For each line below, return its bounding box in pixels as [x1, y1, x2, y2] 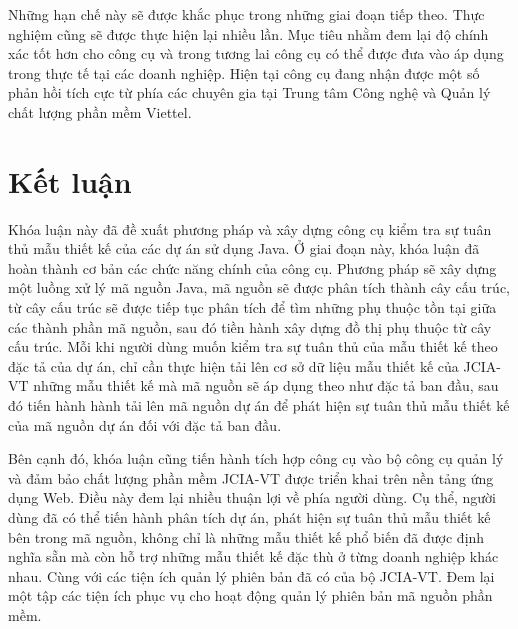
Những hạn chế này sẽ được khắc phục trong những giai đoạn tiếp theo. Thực [8, 4, 485, 24]
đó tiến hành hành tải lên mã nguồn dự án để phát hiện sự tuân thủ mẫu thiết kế [8, 395, 510, 416]
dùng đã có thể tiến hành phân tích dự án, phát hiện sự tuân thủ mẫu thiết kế [8, 507, 491, 527]
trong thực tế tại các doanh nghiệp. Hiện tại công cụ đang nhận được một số [8, 62, 480, 83]
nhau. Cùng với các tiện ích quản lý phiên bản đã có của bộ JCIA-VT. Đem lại [8, 565, 495, 586]
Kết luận [8, 160, 132, 201]
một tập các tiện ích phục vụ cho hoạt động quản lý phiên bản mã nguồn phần [8, 585, 493, 606]
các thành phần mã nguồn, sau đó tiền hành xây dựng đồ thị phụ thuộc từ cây [8, 316, 492, 337]
